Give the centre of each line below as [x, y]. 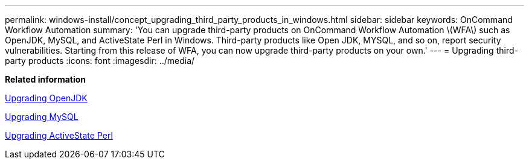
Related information [46, 79]
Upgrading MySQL [42, 117]
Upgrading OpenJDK [46, 98]
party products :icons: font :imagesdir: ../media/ [100, 61]
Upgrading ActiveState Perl [59, 135]
